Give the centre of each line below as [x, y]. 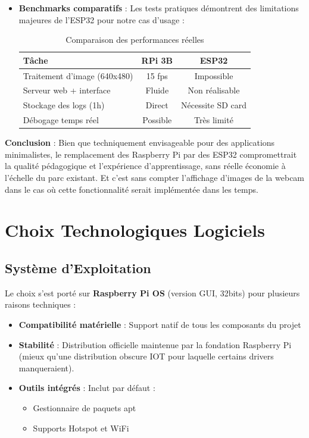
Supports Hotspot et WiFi [81, 428]
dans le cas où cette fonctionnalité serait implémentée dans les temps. [132, 189]
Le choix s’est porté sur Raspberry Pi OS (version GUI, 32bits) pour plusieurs [152, 292]
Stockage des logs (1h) [64, 105]
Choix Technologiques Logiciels [135, 230]
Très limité [214, 120]
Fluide [157, 90]
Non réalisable [214, 90]
